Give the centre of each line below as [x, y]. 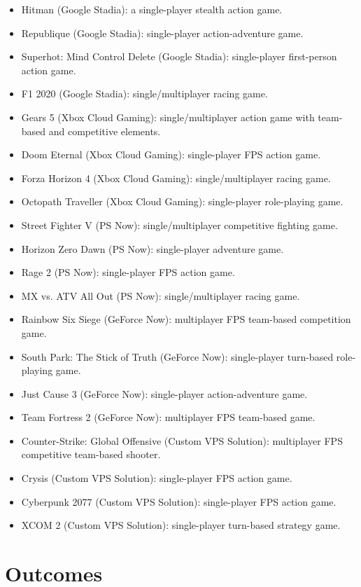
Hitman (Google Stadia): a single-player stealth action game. [152, 9]
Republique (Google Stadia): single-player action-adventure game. [162, 33]
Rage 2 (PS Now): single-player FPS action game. [128, 272]
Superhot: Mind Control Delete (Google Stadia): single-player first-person [179, 56]
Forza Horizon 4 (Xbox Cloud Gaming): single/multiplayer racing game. [176, 178]
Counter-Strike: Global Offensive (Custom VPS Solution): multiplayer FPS [182, 440]
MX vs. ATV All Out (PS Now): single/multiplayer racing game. [161, 295]
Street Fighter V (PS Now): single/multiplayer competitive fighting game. [179, 225]
